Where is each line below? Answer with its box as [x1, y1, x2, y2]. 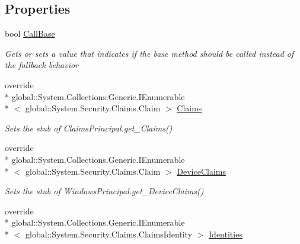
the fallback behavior [5, 59, 78, 71]
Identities [209, 227, 242, 240]
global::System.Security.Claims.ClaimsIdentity [25, 227, 193, 240]
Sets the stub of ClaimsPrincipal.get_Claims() [5, 121, 173, 134]
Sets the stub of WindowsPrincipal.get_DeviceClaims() [5, 185, 204, 197]
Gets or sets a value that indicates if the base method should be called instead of [5, 47, 294, 59]
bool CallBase [5, 27, 55, 40]
